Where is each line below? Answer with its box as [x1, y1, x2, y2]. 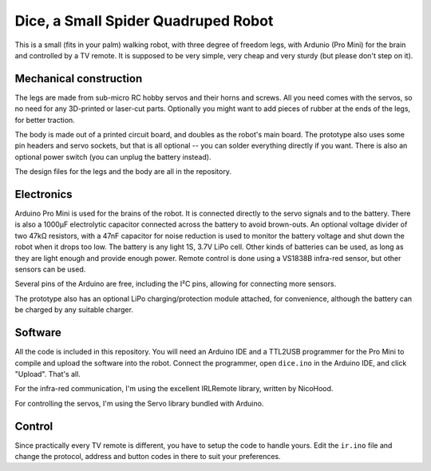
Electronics [14, 188, 73, 201]
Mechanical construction [14, 72, 143, 85]
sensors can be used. [14, 264, 86, 275]
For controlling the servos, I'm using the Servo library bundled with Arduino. [14, 398, 264, 408]
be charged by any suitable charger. [14, 305, 133, 315]
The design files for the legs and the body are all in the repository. [14, 167, 231, 176]
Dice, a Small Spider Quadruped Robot [14, 12, 274, 30]
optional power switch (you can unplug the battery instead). [14, 152, 212, 161]
